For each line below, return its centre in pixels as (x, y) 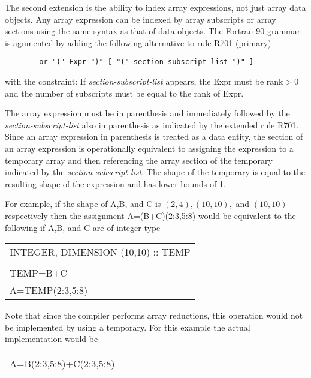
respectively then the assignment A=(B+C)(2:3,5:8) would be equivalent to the (150, 215)
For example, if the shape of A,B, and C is (83, 204)
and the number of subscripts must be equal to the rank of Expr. (124, 93)
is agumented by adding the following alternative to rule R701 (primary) (138, 42)
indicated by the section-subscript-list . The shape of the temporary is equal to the (155, 172)
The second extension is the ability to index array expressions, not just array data (155, 7)
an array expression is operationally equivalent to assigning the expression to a (149, 148)
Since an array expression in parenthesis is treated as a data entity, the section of (154, 136)
